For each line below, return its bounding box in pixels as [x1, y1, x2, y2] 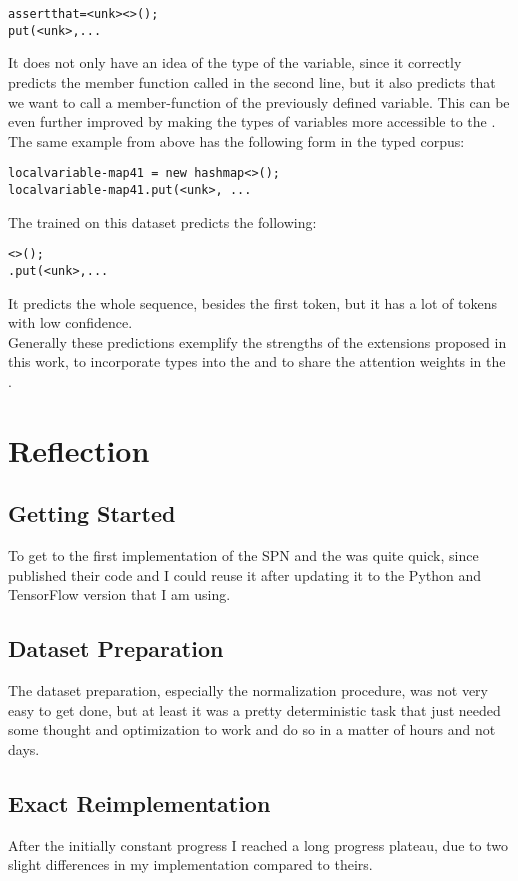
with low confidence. [8, 312, 133, 333]
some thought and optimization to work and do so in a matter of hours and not [8, 719, 496, 740]
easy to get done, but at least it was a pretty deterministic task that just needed [8, 699, 501, 720]
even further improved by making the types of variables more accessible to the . [8, 111, 496, 132]
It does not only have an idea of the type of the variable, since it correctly [8, 52, 462, 73]
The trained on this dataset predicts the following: [8, 211, 317, 232]
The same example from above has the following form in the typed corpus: [8, 130, 465, 151]
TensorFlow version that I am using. [8, 584, 231, 605]
